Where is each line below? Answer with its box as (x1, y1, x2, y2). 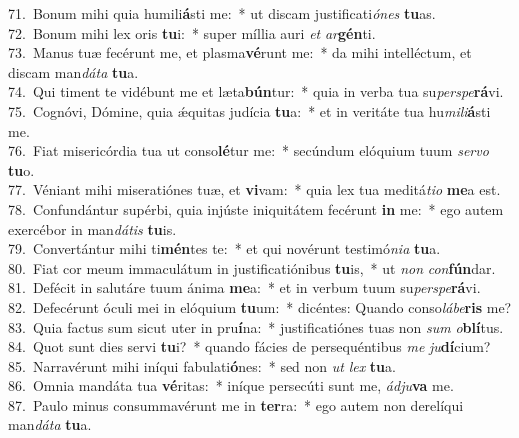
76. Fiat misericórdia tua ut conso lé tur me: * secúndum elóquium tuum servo (8, 140, 489, 161)
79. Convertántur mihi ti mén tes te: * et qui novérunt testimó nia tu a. (8, 238, 441, 259)
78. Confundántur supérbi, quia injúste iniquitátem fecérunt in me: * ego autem (8, 198, 504, 219)
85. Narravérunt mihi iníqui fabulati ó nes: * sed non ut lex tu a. (8, 355, 396, 376)
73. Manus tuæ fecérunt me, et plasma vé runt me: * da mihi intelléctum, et (8, 42, 472, 63)
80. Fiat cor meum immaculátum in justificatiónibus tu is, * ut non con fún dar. (8, 257, 496, 278)
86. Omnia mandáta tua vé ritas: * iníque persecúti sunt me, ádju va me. (8, 375, 454, 396)
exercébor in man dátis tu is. (8, 218, 177, 239)
